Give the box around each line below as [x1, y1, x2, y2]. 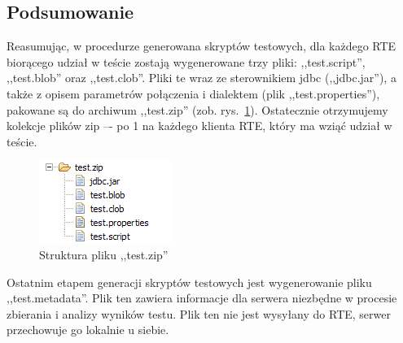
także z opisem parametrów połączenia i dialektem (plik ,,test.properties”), [7, 85, 380, 102]
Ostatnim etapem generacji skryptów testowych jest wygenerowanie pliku [7, 273, 372, 290]
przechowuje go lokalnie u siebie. [7, 321, 169, 338]
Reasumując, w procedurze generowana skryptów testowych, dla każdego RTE [7, 37, 396, 54]
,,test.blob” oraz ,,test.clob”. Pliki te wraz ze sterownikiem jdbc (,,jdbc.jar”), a [7, 69, 396, 86]
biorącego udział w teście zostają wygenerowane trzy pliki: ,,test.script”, [7, 53, 366, 70]
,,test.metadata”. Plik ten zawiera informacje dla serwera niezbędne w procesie [7, 289, 397, 306]
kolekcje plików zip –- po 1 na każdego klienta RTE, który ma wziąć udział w [7, 117, 392, 134]
